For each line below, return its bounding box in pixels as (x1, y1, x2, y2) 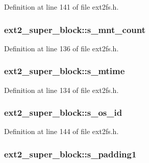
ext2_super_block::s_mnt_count (4, 23, 145, 36)
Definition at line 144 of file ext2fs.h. (4, 126, 119, 137)
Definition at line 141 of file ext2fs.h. (4, 2, 119, 12)
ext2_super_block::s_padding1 (4, 147, 137, 160)
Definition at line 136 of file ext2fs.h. (4, 43, 119, 53)
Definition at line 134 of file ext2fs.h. (4, 84, 119, 95)
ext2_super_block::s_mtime (4, 64, 125, 77)
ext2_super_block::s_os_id (4, 106, 122, 119)
